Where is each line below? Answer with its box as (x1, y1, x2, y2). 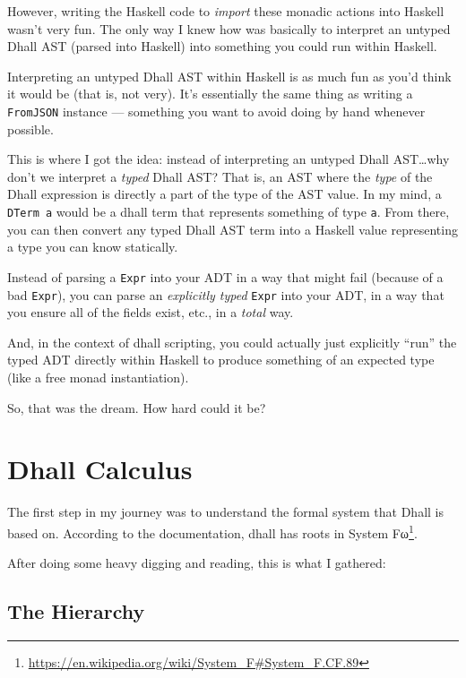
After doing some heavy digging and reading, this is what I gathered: (7, 554, 386, 572)
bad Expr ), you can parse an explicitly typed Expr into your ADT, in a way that (7, 285, 444, 304)
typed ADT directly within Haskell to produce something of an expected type (7, 350, 435, 369)
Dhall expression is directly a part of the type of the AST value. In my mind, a (7, 185, 442, 203)
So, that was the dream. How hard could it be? (7, 398, 266, 416)
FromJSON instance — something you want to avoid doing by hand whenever (7, 101, 426, 120)
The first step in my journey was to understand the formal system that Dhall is (7, 502, 444, 521)
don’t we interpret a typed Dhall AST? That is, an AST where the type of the (7, 167, 433, 185)
